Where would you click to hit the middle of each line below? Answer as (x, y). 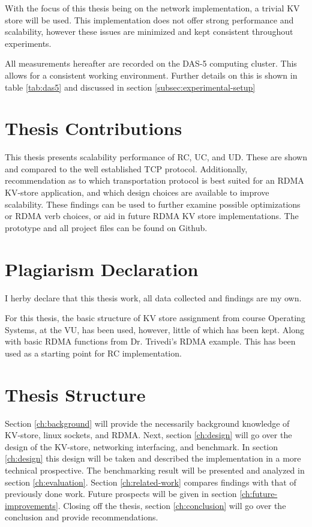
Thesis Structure (75, 394)
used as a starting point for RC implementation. (93, 353)
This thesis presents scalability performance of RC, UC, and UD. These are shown (156, 157)
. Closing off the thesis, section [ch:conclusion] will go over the (172, 505)
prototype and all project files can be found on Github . (106, 227)
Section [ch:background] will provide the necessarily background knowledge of (147, 423)
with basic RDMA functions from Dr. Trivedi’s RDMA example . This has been (150, 341)
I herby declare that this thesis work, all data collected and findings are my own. (153, 297)
